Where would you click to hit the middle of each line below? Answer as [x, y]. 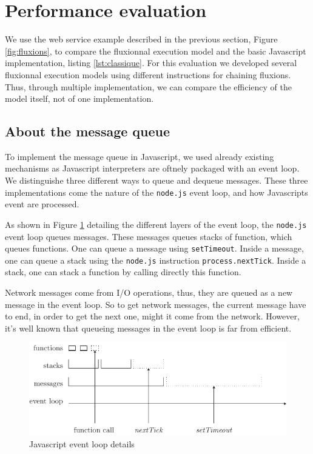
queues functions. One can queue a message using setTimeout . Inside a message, [154, 248]
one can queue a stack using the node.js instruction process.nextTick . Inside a [156, 260]
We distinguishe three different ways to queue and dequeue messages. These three [156, 180]
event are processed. [42, 204]
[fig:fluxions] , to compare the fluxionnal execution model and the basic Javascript [156, 51]
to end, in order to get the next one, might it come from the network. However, [152, 316]
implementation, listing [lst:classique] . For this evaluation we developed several [151, 63]
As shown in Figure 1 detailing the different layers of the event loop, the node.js [156, 224]
